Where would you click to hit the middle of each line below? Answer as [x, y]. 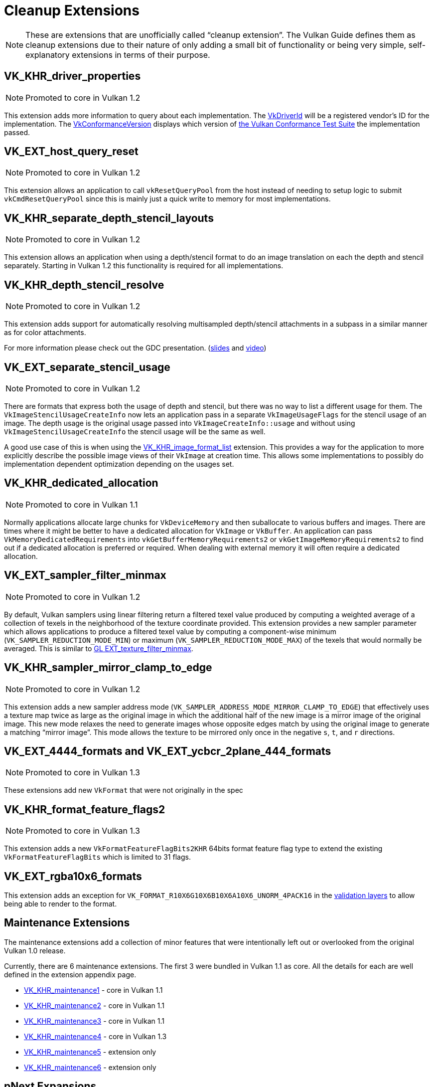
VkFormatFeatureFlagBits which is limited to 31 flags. [97, 857]
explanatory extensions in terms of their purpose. [118, 55]
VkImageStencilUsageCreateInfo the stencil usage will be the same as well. [135, 431]
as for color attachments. [45, 333]
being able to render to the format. [61, 904]
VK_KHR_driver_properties [72, 76]
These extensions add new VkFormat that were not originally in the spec [124, 790]
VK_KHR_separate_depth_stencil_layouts [109, 218]
